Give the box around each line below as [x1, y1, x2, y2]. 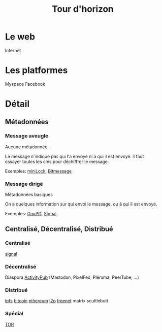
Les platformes [5, 65, 68, 76]
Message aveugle [5, 133, 48, 139]
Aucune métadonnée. [5, 144, 49, 150]
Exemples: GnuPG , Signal [5, 211, 57, 217]
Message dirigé [5, 180, 43, 187]
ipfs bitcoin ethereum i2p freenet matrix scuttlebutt [5, 298, 108, 304]
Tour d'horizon [51, 3, 114, 15]
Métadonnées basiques [5, 192, 53, 198]
